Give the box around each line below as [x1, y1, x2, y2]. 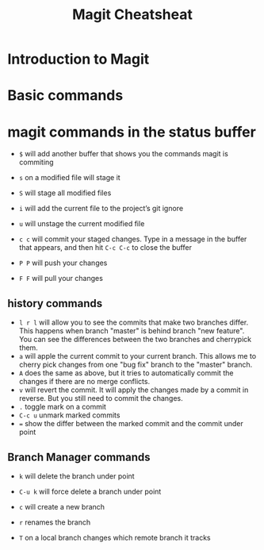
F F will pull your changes [18, 274, 104, 283]
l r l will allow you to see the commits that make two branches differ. [18, 317, 249, 327]
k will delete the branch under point [18, 471, 136, 481]
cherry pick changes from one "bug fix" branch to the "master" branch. [18, 360, 253, 370]
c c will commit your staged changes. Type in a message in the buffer [18, 234, 247, 244]
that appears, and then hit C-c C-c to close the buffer [18, 243, 192, 252]
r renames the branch [18, 517, 91, 527]
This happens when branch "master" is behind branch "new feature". [18, 326, 245, 336]
